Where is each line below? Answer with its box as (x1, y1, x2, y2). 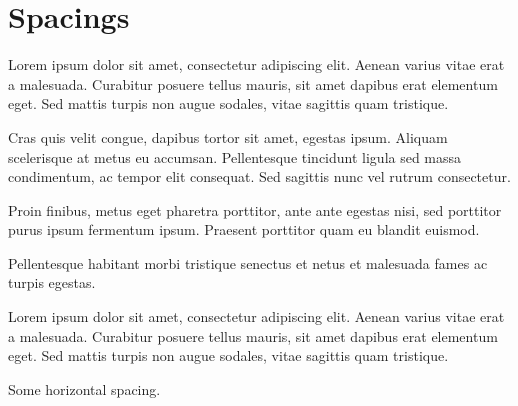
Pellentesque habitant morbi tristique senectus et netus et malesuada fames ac (8, 252, 488, 273)
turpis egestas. (8, 272, 96, 293)
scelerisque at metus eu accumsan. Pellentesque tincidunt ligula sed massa (8, 146, 462, 167)
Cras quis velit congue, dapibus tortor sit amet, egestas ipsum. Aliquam (8, 126, 448, 147)
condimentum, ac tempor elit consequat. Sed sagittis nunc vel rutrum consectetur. (8, 166, 511, 187)
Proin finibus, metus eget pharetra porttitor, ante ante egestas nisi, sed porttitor (8, 199, 502, 220)
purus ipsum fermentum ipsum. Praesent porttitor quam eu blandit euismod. (8, 219, 480, 240)
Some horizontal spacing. (8, 378, 161, 399)
